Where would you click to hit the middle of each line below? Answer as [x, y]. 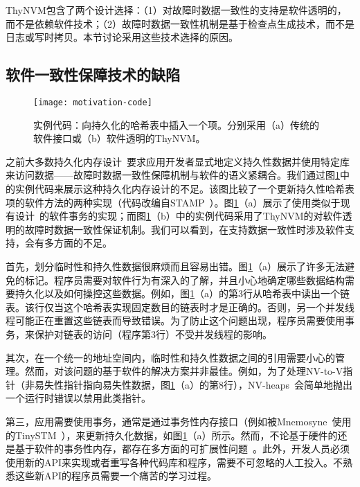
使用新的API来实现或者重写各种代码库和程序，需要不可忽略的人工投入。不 [174, 462]
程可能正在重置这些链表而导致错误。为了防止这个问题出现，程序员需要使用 [175, 320]
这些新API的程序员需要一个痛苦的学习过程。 [116, 476]
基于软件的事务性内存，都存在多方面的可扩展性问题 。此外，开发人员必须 [182, 449]
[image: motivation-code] [93, 102]
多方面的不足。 [78, 243]
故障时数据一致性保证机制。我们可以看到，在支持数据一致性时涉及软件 [184, 229]
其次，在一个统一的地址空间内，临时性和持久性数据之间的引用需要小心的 [170, 357]
